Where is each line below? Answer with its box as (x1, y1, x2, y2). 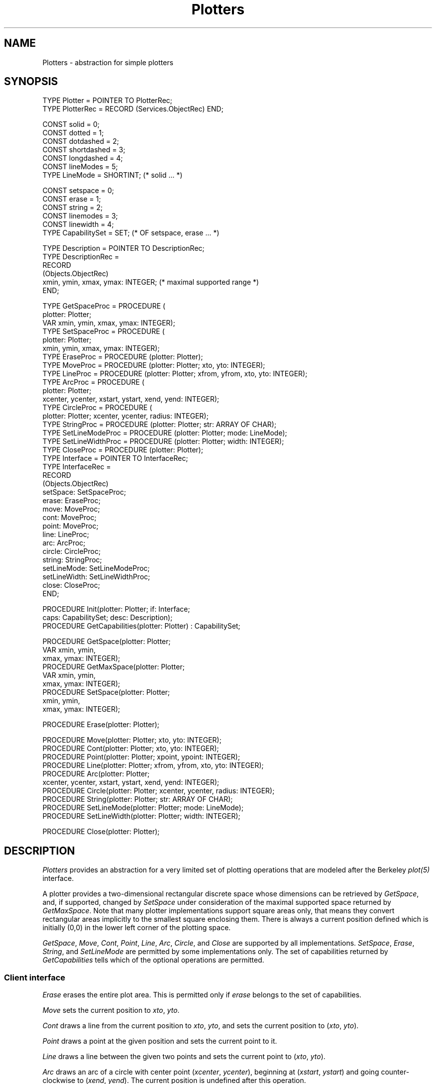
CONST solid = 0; (42, 120, 100, 129)
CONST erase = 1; (42, 195, 101, 204)
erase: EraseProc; (42, 496, 101, 505)
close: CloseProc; (42, 581, 100, 590)
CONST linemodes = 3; (42, 212, 118, 220)
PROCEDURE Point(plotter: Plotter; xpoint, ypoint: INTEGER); (42, 753, 240, 761)
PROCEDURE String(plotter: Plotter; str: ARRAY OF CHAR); (42, 795, 233, 804)
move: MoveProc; (42, 505, 100, 514)
